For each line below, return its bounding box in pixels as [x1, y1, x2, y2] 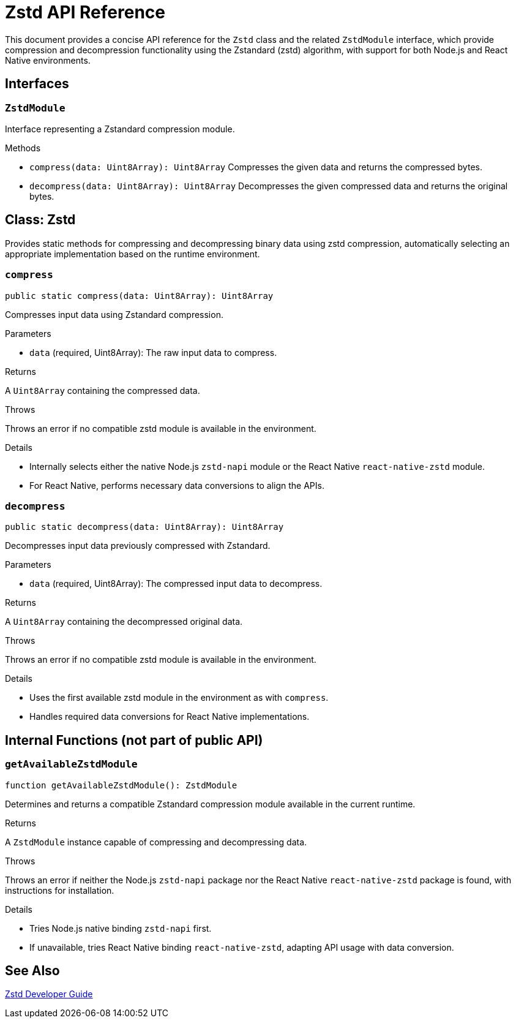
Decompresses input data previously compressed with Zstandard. [5, 540, 271, 551]
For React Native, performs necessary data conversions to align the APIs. [29, 480, 324, 491]
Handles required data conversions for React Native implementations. [29, 711, 310, 722]
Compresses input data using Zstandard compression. [5, 309, 223, 320]
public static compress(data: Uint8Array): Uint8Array [5, 290, 274, 301]
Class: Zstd [5, 212, 76, 228]
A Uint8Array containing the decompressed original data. [5, 616, 243, 627]
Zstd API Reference [5, 2, 166, 23]
